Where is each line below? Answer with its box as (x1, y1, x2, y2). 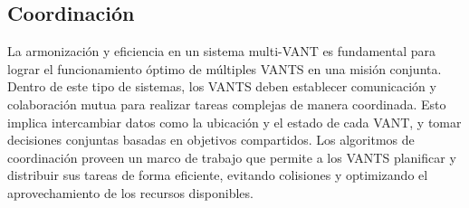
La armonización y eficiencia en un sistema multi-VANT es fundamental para (7, 42, 435, 61)
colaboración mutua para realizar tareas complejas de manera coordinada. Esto (7, 94, 446, 113)
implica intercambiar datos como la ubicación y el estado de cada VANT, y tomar (7, 112, 462, 131)
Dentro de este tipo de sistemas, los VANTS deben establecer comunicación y (7, 77, 436, 96)
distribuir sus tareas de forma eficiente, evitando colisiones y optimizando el (7, 165, 428, 184)
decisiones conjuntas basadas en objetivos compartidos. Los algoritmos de (7, 130, 415, 149)
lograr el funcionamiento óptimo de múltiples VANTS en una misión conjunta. (7, 59, 442, 78)
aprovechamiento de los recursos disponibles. (7, 183, 254, 202)
